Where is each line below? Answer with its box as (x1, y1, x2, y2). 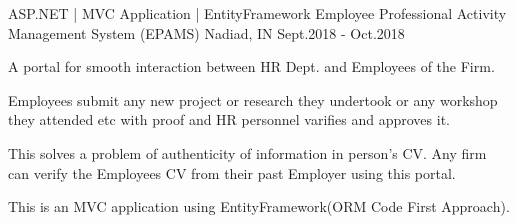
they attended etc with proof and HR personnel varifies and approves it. (8, 109, 450, 130)
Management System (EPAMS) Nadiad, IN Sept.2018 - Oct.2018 (8, 22, 405, 43)
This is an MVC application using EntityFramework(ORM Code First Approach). (8, 196, 510, 217)
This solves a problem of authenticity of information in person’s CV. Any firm (8, 142, 487, 163)
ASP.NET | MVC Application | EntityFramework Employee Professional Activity (8, 3, 507, 23)
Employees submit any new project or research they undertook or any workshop (8, 89, 498, 110)
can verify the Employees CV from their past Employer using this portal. (8, 162, 456, 183)
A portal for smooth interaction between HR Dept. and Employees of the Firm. (8, 56, 495, 77)
